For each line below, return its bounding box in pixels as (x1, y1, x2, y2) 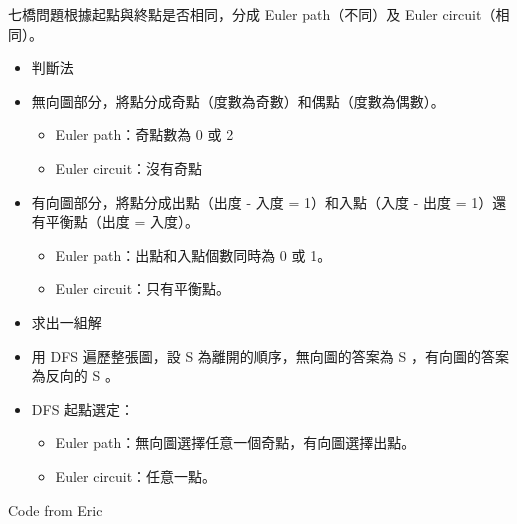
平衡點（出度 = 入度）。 (45, 211, 200, 232)
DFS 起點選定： (31, 398, 135, 419)
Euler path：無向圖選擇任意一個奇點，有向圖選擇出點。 (55, 432, 416, 453)
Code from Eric (8, 499, 103, 520)
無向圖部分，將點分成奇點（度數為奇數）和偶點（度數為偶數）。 (31, 90, 445, 111)
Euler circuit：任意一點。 (55, 465, 217, 486)
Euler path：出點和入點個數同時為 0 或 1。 (55, 244, 332, 265)
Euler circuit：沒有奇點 (55, 157, 203, 178)
